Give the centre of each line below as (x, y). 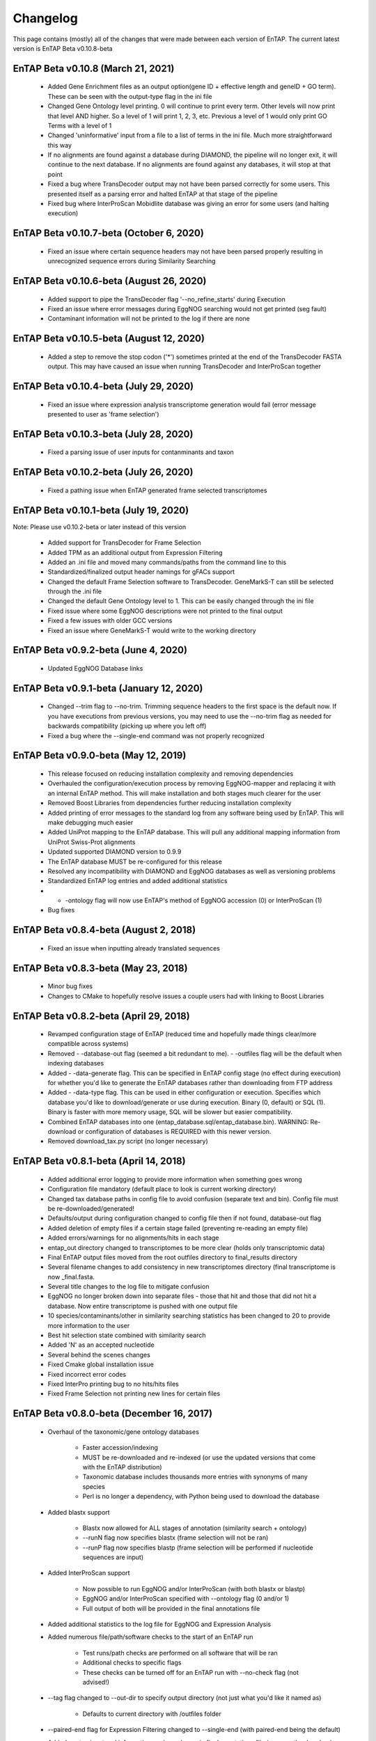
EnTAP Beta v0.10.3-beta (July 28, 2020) (103, 434)
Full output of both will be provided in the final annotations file (171, 1608)
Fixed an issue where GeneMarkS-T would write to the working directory (152, 630)
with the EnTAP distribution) (123, 1467)
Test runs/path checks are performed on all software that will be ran (180, 1653)
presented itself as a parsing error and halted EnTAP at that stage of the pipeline (163, 194)
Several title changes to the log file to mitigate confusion (128, 1287)
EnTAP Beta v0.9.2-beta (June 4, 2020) (100, 650)
